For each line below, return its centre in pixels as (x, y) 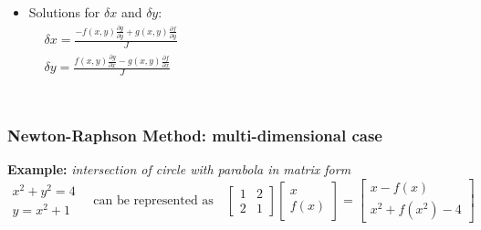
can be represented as (153, 200)
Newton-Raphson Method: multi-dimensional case (195, 136)
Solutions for (64, 12)
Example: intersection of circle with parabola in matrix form (179, 169)
